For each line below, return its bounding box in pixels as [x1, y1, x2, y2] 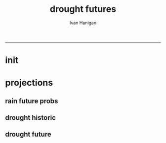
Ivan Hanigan [69, 20, 97, 26]
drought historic [5, 113, 56, 122]
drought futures [49, 3, 117, 15]
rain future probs [5, 97, 58, 105]
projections [5, 77, 53, 88]
